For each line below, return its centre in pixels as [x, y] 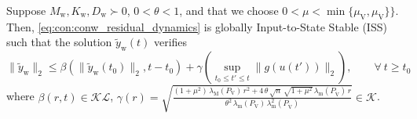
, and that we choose [229, 10]
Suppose [26, 10]
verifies [170, 42]
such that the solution [59, 42]
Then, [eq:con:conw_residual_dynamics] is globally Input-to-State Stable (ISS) [197, 26]
